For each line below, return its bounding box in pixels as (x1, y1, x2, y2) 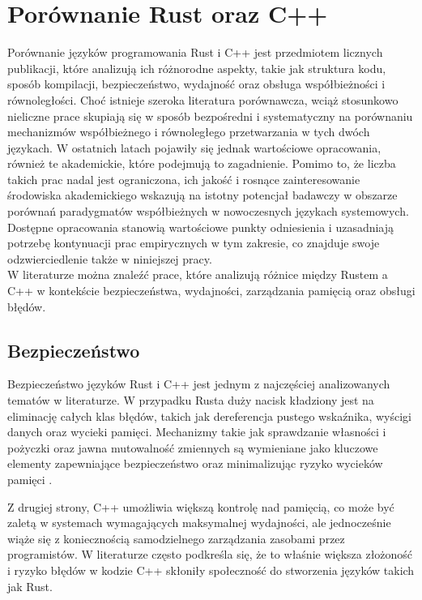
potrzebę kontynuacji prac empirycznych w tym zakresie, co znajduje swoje (7, 234, 380, 251)
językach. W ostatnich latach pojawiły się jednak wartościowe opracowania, (7, 139, 382, 156)
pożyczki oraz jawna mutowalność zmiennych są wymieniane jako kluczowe (7, 439, 378, 456)
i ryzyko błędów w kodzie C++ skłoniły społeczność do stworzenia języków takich (7, 561, 415, 578)
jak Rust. (7, 577, 53, 594)
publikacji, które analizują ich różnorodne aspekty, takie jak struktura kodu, (7, 59, 386, 76)
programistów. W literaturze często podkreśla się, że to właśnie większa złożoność (7, 546, 413, 563)
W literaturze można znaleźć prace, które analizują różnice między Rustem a (7, 266, 388, 283)
